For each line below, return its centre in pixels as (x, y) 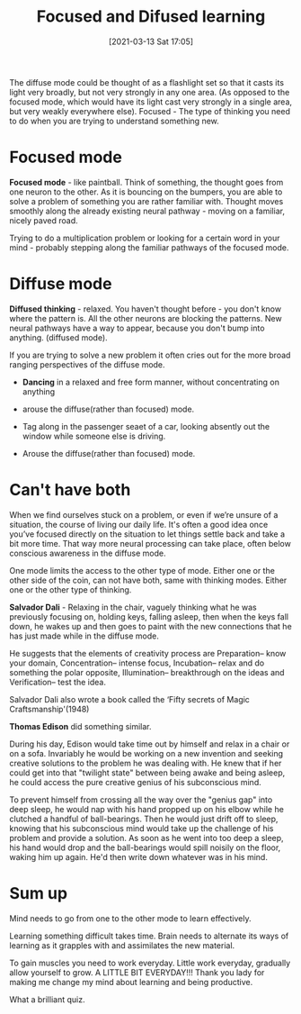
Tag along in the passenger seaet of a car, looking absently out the (146, 426)
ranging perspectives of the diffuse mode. (87, 364)
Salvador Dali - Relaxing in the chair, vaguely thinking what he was (133, 607)
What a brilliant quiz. (47, 999)
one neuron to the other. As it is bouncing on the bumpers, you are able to (146, 192)
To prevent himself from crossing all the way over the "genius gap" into (141, 800)
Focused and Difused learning (151, 17)
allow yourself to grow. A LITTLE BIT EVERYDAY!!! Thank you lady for (137, 972)
